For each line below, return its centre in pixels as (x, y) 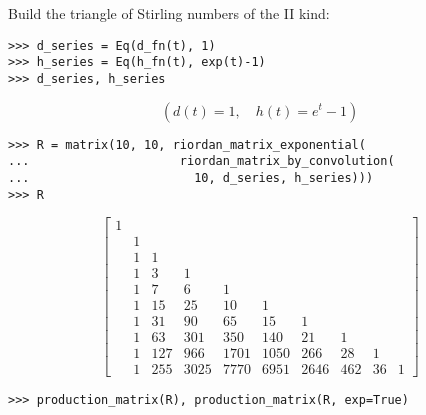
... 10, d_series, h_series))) (191, 177)
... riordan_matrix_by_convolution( (201, 161)
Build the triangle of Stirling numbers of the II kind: (169, 13)
